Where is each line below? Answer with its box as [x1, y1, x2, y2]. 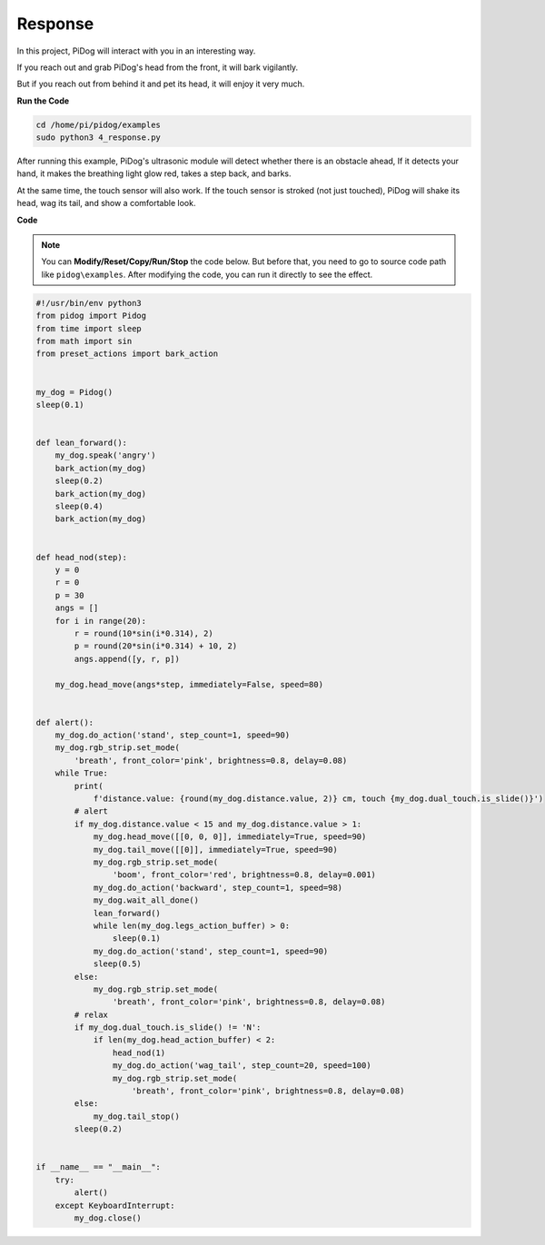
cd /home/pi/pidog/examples [35, 119, 161, 130]
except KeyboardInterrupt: [54, 1200, 176, 1210]
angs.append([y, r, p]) [74, 654, 181, 664]
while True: [54, 768, 109, 778]
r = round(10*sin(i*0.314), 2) [74, 627, 213, 638]
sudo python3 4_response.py [35, 133, 161, 143]
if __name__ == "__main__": [35, 1162, 161, 1172]
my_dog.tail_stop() [93, 1111, 181, 1121]
